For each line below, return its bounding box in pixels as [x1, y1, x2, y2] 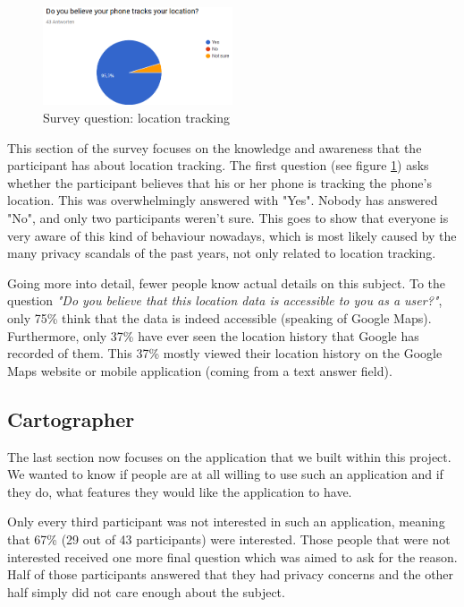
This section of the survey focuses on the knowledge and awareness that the [7, 138, 422, 157]
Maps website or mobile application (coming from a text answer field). [7, 361, 392, 380]
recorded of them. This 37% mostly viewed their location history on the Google [7, 344, 443, 363]
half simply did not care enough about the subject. [7, 582, 285, 601]
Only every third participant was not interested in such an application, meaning [7, 512, 445, 531]
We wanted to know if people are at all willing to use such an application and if [7, 465, 443, 483]
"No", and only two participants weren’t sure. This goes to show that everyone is [7, 209, 449, 227]
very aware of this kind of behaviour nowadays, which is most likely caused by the [7, 226, 457, 244]
